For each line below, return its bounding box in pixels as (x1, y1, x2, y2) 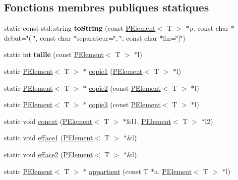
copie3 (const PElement (89, 99, 161, 110)
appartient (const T (89, 166, 149, 176)
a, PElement (154, 166, 192, 176)
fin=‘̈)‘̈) (163, 32, 185, 43)
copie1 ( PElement (89, 65, 143, 76)
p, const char (189, 23, 229, 33)
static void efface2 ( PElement (4, 149, 93, 159)
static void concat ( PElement (4, 116, 93, 126)
